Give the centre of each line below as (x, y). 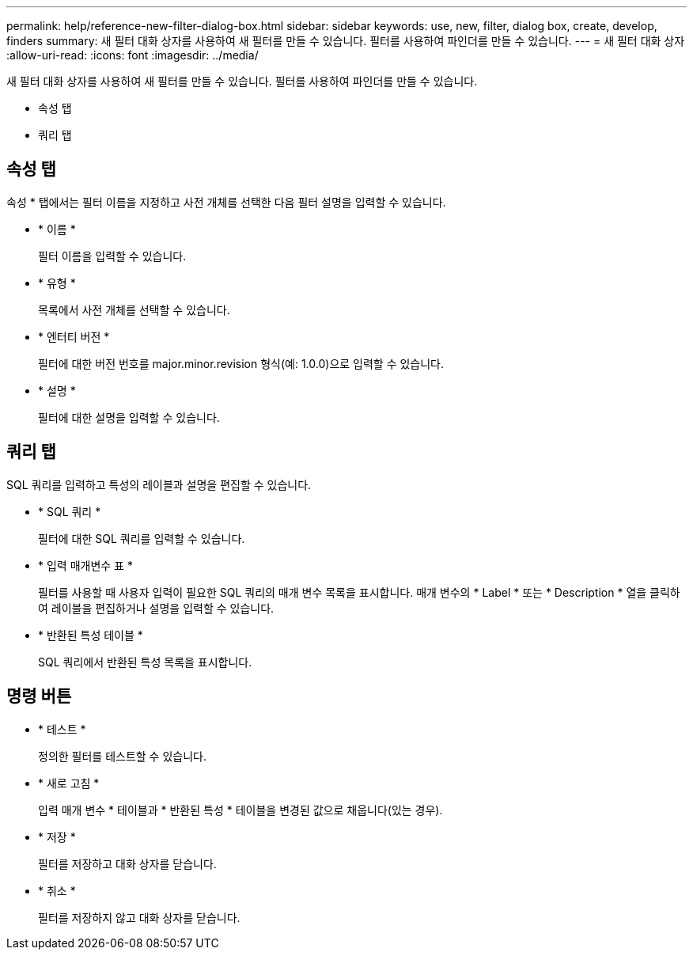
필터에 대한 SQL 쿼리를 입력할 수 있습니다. (142, 538)
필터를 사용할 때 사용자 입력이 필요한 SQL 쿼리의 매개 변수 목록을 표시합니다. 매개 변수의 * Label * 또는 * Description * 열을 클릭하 (359, 592)
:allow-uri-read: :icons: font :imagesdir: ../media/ (133, 55)
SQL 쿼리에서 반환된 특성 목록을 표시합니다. (145, 662)
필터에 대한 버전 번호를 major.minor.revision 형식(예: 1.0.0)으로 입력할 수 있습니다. (241, 363)
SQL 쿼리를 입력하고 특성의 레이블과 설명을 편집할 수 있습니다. (159, 484)
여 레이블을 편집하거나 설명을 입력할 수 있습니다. (156, 608)
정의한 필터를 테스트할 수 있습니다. (122, 756)
